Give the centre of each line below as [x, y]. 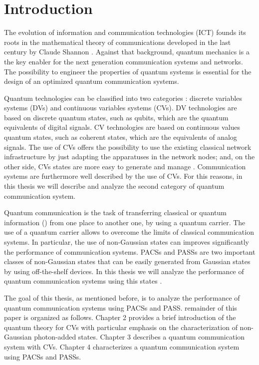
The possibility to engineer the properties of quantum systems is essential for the [128, 71]
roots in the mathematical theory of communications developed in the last [118, 42]
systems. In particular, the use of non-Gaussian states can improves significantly [127, 242]
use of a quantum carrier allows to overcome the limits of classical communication [129, 232]
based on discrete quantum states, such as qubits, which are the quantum [116, 117]
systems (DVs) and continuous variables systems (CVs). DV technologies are [121, 108]
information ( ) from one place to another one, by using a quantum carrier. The [125, 222]
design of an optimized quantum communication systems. [92, 81]
